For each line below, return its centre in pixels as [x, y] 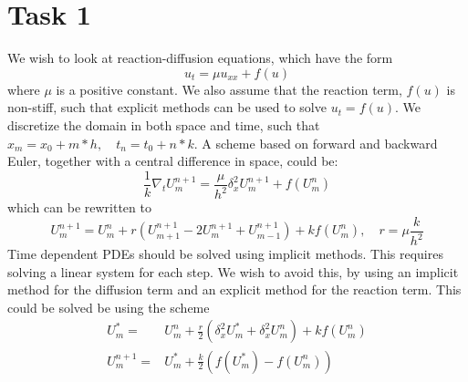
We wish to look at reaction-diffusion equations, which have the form [200, 58]
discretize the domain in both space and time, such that [164, 124]
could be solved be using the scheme [109, 307]
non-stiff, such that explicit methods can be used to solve [167, 107]
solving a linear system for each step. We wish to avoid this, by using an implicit [233, 271]
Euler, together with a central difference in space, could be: [173, 161]
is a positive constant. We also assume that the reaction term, [229, 89]
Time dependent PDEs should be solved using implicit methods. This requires [225, 254]
